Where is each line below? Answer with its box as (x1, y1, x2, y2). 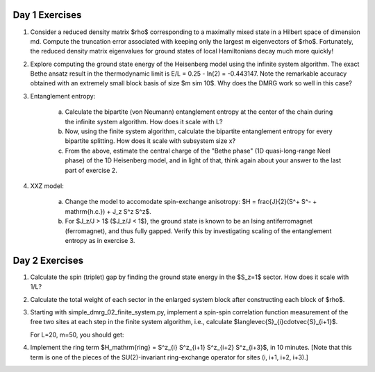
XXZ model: (30, 181, 64, 190)
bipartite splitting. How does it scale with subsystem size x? (65, 137, 236, 145)
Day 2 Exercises (12, 254, 83, 267)
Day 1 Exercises (12, 9, 82, 21)
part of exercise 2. (65, 166, 117, 174)
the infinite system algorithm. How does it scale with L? (65, 117, 223, 126)
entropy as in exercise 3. (65, 236, 135, 244)
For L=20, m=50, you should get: (30, 330, 124, 339)
